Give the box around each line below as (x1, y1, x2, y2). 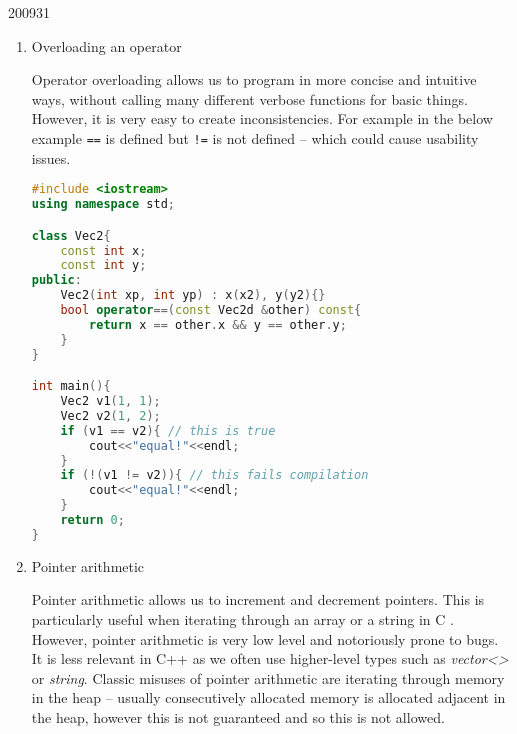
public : (31, 273, 82, 288)
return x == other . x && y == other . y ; (89, 317, 347, 332)
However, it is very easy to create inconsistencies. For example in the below (31, 108, 493, 129)
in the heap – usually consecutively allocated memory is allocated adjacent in (31, 687, 506, 708)
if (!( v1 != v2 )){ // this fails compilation (60, 468, 369, 483)
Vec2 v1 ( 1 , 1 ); (60, 394, 161, 409)
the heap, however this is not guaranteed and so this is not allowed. (31, 706, 445, 727)
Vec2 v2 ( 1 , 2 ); (60, 408, 161, 423)
